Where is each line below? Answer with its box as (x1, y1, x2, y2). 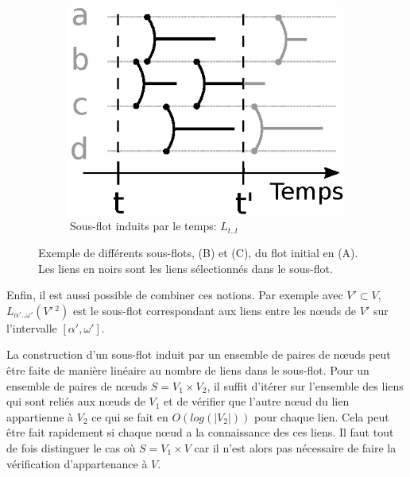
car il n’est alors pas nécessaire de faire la (194, 440, 396, 456)
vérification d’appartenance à (6, 455, 148, 471)
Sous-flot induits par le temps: (70, 217, 217, 234)
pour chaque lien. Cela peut (254, 408, 389, 425)
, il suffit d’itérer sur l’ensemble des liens (207, 377, 404, 394)
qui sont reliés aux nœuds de (6, 393, 145, 410)
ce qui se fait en (91, 408, 168, 425)
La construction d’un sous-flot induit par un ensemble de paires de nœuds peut (6, 346, 391, 363)
